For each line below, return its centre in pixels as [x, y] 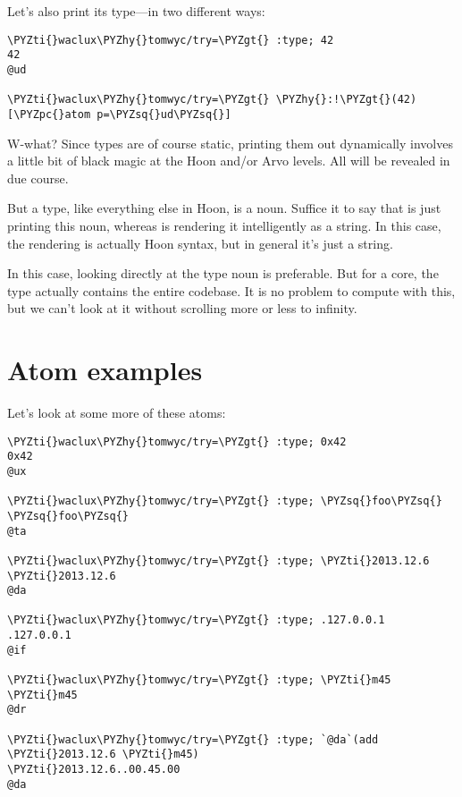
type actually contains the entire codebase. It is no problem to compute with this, [231, 290]
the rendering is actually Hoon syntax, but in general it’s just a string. [200, 243]
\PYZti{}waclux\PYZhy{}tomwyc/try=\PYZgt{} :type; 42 [171, 40]
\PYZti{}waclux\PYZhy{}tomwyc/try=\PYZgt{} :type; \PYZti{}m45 [199, 680]
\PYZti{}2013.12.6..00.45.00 [94, 770]
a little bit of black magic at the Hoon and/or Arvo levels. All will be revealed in [229, 161]
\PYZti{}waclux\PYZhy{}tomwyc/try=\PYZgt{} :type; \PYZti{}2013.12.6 [218, 560]
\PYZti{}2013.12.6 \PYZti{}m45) [103, 755]
